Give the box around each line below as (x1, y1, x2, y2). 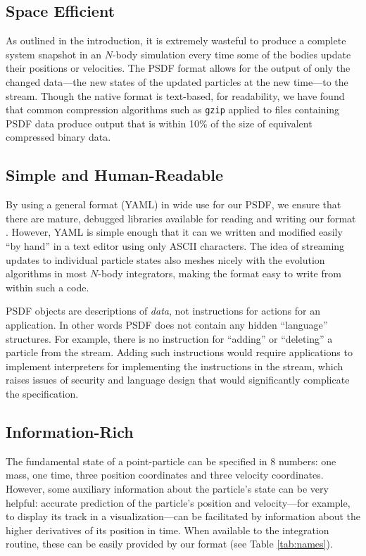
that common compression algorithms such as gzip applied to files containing (6, 102, 340, 117)
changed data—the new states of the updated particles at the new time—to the (6, 74, 348, 89)
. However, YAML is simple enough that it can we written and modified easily (6, 225, 343, 239)
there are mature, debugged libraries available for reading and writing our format (6, 210, 356, 225)
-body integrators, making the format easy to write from (98, 266, 341, 281)
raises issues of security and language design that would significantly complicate (6, 372, 350, 387)
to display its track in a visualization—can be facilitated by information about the (6, 509, 360, 524)
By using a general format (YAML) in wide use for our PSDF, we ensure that (6, 197, 341, 212)
